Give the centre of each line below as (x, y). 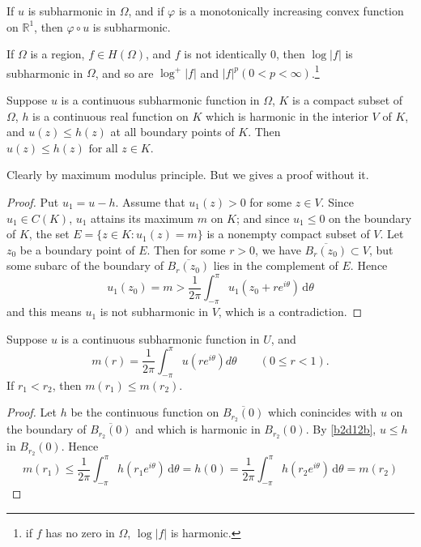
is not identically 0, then (245, 54)
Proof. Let (32, 412)
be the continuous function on (145, 412)
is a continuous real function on (111, 115)
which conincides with (322, 412)
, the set (49, 234)
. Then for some (186, 249)
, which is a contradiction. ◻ (290, 312)
